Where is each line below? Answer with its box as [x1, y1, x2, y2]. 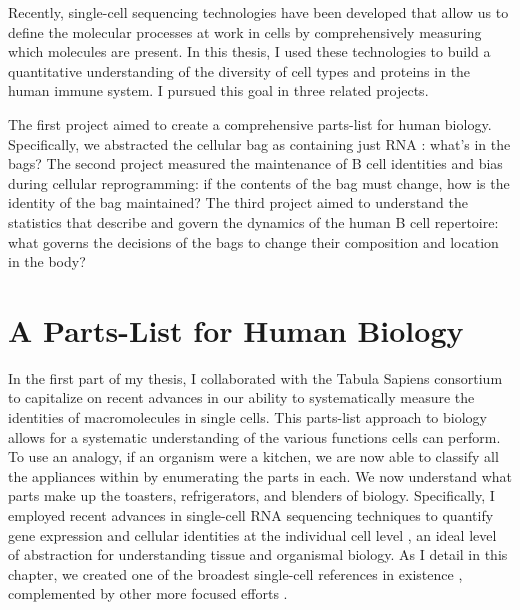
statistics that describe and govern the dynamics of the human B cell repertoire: [8, 211, 499, 232]
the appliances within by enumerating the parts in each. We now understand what [8, 465, 512, 486]
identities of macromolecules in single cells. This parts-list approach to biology [8, 407, 487, 428]
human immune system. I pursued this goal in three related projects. [8, 80, 429, 101]
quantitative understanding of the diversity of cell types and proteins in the [8, 60, 471, 81]
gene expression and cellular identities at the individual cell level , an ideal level [8, 524, 497, 545]
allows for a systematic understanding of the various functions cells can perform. [8, 426, 501, 447]
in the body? [8, 251, 86, 272]
